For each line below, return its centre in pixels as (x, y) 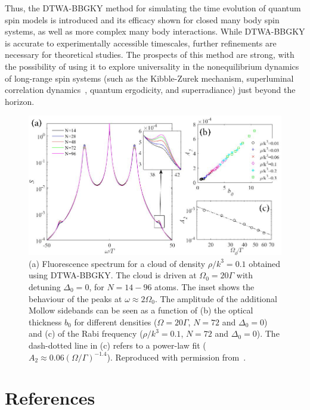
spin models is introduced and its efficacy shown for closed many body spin (142, 19)
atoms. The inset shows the (204, 287)
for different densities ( (116, 322)
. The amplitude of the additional (216, 298)
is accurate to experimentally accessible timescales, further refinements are (141, 43)
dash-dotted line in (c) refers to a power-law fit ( (117, 345)
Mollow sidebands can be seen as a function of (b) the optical (141, 310)
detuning (45, 287)
